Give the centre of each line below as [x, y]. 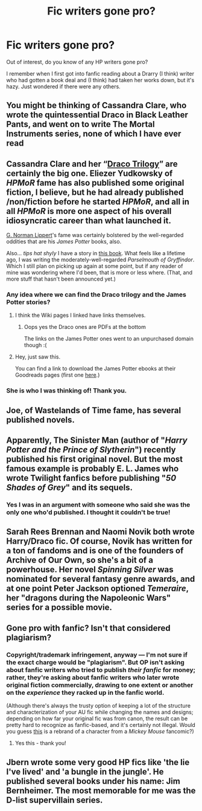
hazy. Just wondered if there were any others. [63, 86]
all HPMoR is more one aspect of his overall [89, 211]
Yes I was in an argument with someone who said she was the [98, 505]
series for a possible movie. [59, 607]
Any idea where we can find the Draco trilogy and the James [96, 295]
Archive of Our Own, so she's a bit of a [80, 560]
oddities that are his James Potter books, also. [64, 242]
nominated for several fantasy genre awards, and [101, 579]
